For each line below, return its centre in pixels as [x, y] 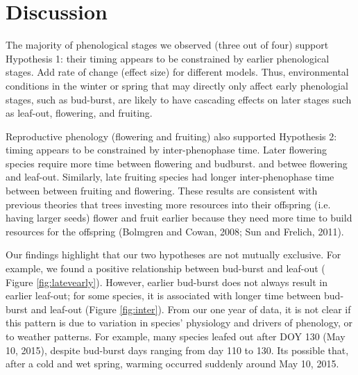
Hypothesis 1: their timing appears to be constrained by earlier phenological [168, 58]
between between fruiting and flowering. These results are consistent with [162, 191]
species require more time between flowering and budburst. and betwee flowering [177, 163]
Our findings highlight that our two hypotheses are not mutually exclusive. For [173, 255]
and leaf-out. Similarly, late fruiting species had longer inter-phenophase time [170, 177]
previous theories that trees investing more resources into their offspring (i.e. [168, 204]
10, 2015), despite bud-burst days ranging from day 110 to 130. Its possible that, [177, 350]
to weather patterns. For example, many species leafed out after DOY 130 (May [176, 336]
